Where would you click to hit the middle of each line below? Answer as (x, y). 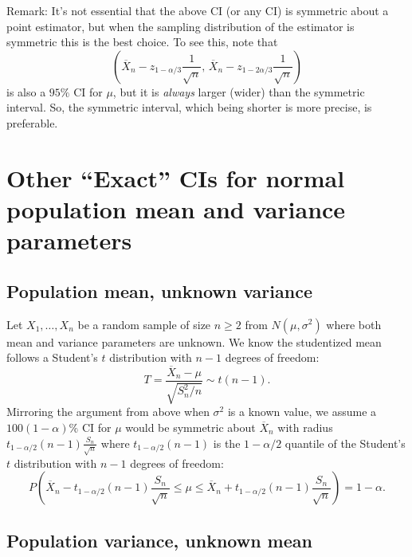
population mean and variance (176, 208)
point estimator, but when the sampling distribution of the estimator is (180, 26)
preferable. (32, 122)
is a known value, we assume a (302, 412)
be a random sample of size (144, 324)
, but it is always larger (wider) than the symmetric (239, 91)
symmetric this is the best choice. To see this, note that (142, 42)
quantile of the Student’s (345, 443)
